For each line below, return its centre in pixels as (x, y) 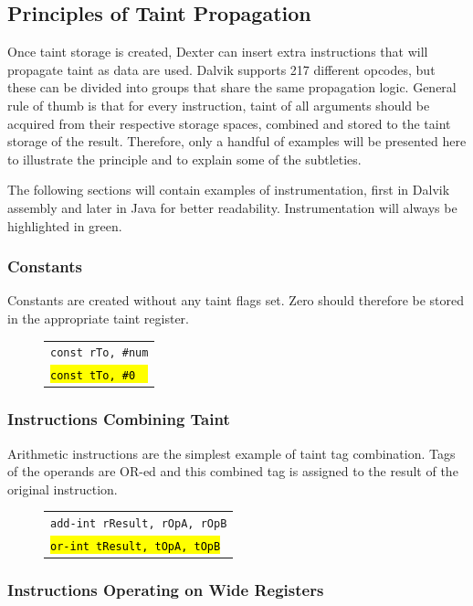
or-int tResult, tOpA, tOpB (136, 547)
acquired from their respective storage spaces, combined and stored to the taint (229, 123)
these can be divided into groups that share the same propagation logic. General (232, 87)
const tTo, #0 (93, 376)
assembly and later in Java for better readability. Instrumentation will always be (232, 207)
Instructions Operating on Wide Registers (166, 590)
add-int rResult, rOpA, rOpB (139, 524)
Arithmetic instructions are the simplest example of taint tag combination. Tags (231, 453)
